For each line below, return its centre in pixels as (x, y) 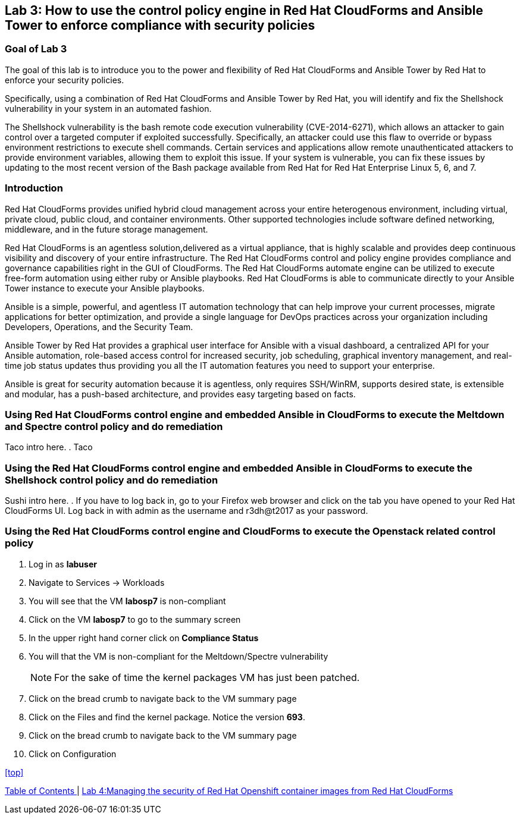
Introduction (34, 188)
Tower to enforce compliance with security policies (160, 25)
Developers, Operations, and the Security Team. (99, 327)
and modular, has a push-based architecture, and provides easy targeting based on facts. (180, 394)
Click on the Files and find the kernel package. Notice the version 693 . (167, 717)
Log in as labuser (63, 564)
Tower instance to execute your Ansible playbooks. (105, 288)
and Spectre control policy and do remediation (114, 426)
